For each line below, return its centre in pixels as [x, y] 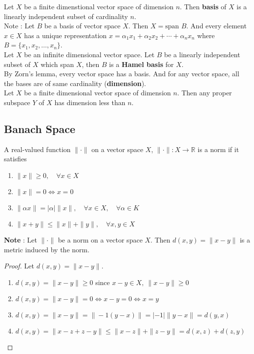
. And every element [216, 26]
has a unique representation [65, 35]
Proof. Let [19, 266]
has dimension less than [90, 102]
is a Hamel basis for [141, 64]
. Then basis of [203, 6]
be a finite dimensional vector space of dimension [97, 93]
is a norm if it [218, 149]
